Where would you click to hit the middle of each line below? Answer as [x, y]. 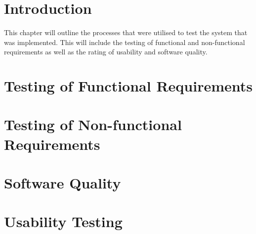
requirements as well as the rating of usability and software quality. [106, 52]
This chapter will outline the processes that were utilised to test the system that [126, 32]
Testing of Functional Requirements [128, 85]
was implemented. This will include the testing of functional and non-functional [125, 42]
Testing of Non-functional [93, 124]
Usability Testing [63, 221]
